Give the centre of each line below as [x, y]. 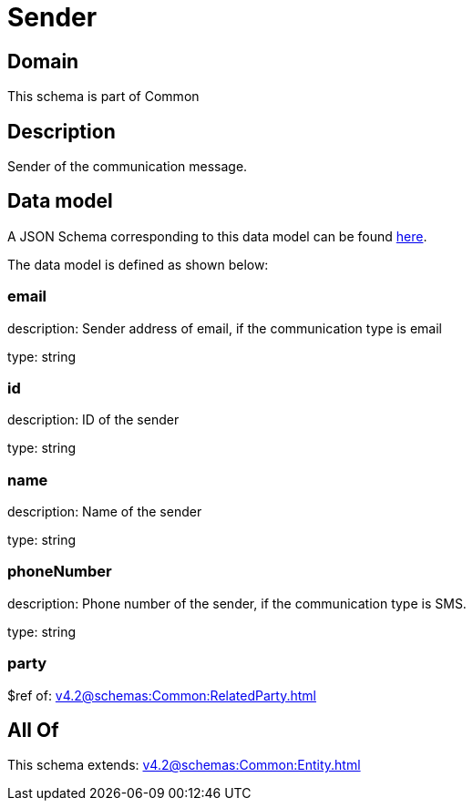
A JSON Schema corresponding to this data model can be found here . [217, 236]
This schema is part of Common [103, 97]
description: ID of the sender [93, 420]
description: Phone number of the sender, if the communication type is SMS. [237, 603]
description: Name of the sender [105, 512]
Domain [43, 61]
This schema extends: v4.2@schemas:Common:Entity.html [184, 765]
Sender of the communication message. [128, 167]
